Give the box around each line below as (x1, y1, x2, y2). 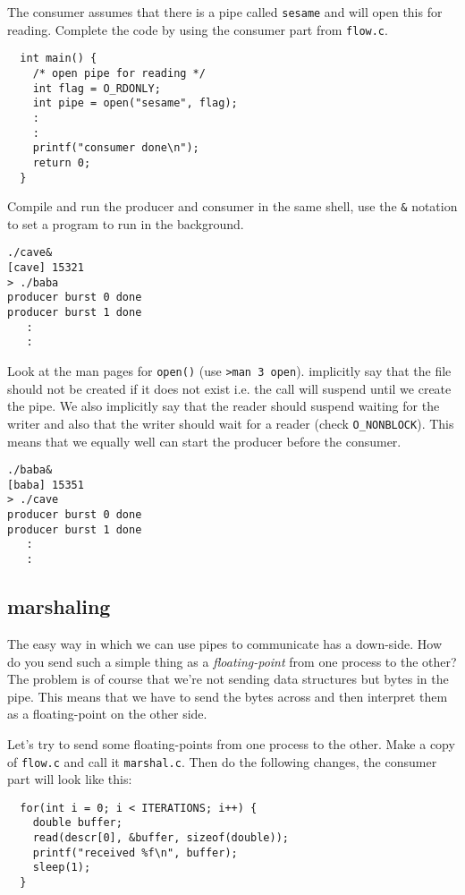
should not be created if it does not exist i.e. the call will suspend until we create (7, 379, 452, 397)
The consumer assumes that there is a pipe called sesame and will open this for (7, 3, 443, 21)
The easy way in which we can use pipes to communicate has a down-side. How (7, 634, 443, 652)
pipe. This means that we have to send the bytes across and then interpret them (7, 686, 448, 705)
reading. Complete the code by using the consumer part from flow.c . (7, 20, 388, 38)
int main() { (20, 52, 97, 65)
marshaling (7, 592, 111, 620)
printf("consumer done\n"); (32, 141, 199, 155)
